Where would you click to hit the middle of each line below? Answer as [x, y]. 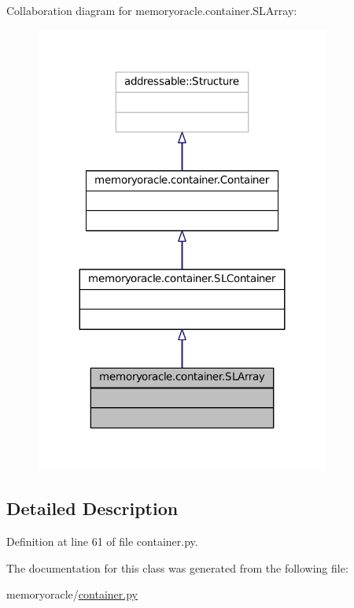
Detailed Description [92, 508]
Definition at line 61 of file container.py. [102, 541]
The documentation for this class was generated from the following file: [177, 567]
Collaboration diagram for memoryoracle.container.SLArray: [152, 10]
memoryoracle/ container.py [72, 594]
